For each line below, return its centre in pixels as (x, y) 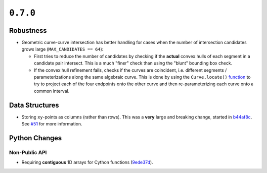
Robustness (28, 30)
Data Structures (34, 105)
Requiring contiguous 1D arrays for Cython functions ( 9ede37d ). (87, 162)
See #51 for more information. (52, 124)
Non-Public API (28, 152)
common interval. (52, 91)
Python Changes (35, 138)
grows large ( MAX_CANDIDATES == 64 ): (63, 49)
